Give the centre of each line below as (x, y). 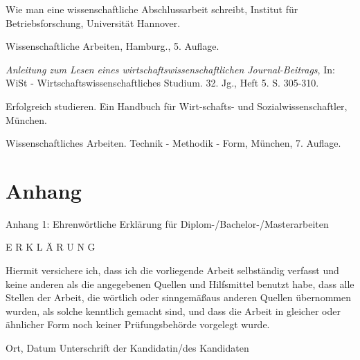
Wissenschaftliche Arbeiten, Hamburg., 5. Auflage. (112, 46)
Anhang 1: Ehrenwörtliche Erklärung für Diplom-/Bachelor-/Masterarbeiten (167, 223)
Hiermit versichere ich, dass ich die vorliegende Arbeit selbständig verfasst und (172, 270)
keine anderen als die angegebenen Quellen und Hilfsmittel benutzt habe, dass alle (180, 283)
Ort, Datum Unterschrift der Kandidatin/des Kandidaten (127, 348)
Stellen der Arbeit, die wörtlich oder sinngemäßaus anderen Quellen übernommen (178, 297)
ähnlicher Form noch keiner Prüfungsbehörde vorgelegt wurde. (138, 324)
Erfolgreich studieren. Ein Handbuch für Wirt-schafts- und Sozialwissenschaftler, (177, 106)
